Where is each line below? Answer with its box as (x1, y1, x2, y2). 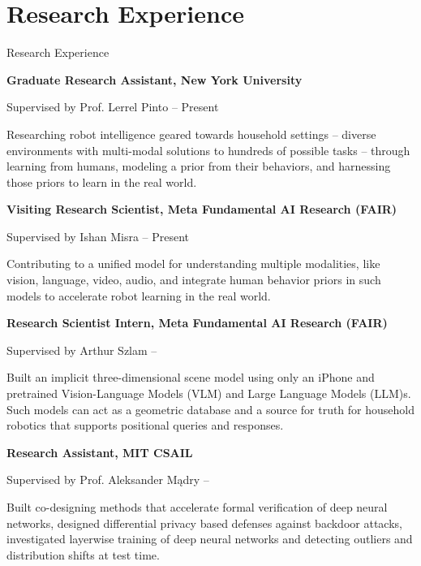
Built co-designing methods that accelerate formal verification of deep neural (6, 499, 388, 515)
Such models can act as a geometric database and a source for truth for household (6, 400, 415, 417)
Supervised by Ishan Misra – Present (6, 227, 190, 244)
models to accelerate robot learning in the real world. (6, 287, 271, 304)
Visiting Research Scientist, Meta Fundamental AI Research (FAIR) (6, 201, 397, 218)
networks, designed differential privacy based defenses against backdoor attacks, (6, 514, 402, 531)
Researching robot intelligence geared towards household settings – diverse (6, 125, 376, 142)
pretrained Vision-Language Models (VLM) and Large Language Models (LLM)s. (6, 385, 411, 402)
